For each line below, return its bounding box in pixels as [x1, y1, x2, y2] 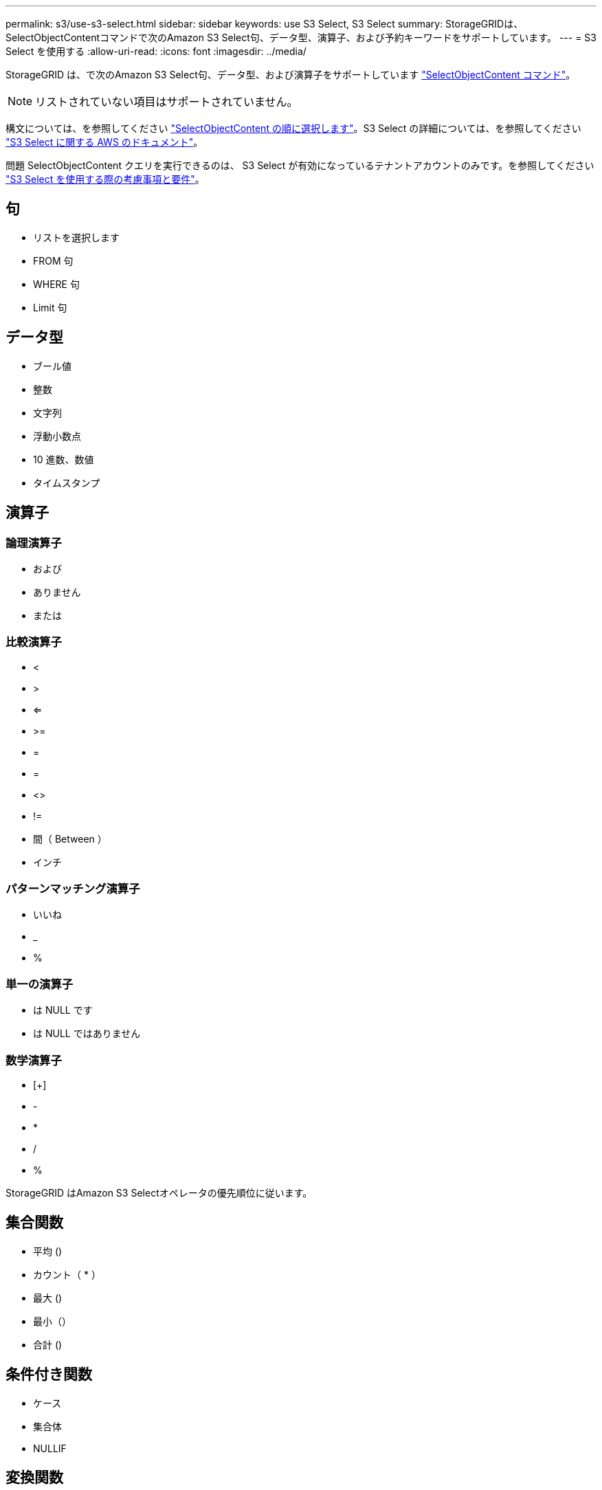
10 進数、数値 [33, 453, 94, 465]
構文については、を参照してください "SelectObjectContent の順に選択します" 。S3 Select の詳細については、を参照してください [5, 122, 581, 134]
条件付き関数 [5, 1366, 92, 1383]
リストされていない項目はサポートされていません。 [35, 95, 298, 109]
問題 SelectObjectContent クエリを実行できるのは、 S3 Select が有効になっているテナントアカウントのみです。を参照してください [5, 159, 594, 171]
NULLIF [33, 1442, 67, 1454]
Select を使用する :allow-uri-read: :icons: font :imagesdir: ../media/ [5, 45, 306, 57]
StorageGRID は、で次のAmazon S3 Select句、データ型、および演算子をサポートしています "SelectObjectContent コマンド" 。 [5, 69, 576, 80]
